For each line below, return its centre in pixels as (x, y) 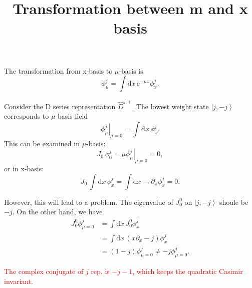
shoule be (234, 202)
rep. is (100, 271)
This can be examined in (42, 143)
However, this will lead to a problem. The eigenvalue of (89, 202)
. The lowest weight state (170, 106)
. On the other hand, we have (57, 212)
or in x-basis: (24, 169)
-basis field (72, 116)
